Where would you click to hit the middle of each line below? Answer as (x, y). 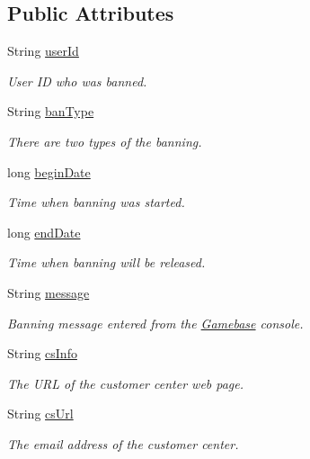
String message (49, 292)
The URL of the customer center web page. (126, 383)
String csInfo (42, 353)
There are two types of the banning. (105, 141)
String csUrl (40, 414)
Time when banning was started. (96, 202)
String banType (51, 111)
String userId (43, 51)
